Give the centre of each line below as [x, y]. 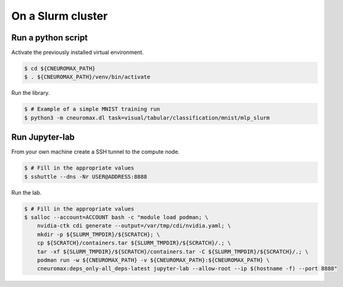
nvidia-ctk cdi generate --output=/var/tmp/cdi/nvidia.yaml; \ [134, 226]
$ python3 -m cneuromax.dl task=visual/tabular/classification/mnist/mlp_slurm [147, 117]
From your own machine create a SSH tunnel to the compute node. [96, 152]
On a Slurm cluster [59, 16]
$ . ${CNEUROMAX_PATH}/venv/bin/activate [87, 77]
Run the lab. [27, 192]
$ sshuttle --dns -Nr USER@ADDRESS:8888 [85, 177]
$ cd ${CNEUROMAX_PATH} [60, 69]
